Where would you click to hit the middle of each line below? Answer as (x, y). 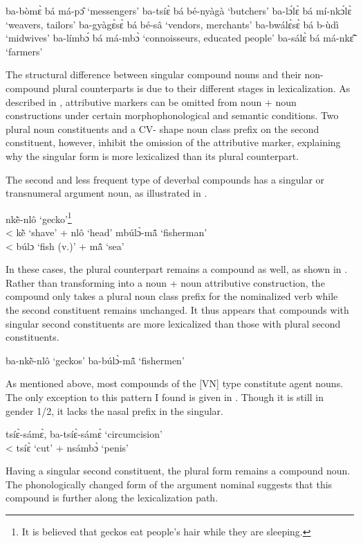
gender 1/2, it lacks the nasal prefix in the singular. (114, 410)
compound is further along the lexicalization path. (112, 498)
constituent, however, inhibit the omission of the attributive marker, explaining (173, 142)
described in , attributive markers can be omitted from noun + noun (151, 101)
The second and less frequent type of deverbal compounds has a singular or (165, 179)
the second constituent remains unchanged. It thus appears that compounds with (177, 309)
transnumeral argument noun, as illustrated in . (106, 193)
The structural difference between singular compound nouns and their (153, 74)
